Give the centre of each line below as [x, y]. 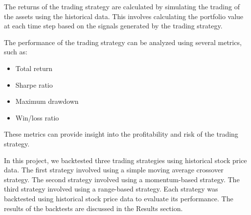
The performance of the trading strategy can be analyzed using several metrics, [123, 42]
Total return [34, 68]
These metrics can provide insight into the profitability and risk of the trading [121, 134]
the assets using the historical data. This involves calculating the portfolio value [124, 16]
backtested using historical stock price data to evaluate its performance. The [119, 198]
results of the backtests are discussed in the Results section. [93, 208]
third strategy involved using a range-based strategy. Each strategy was [111, 189]
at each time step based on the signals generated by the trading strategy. [113, 26]
